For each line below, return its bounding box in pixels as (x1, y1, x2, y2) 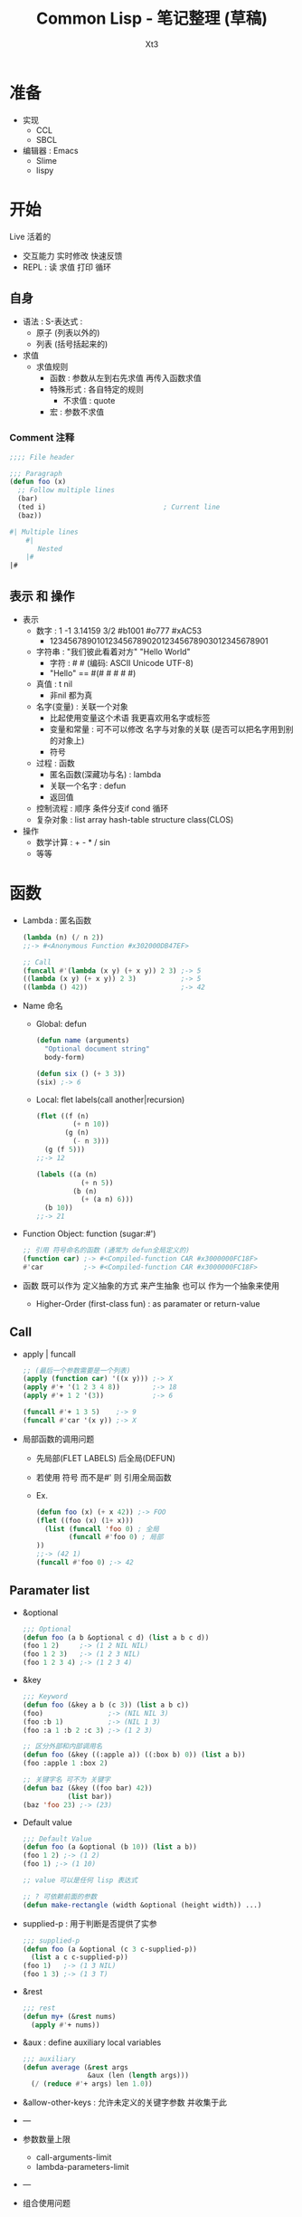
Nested (37, 544, 63, 553)
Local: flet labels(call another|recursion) (35, 1094, 185, 1105)
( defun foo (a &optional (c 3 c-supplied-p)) (22, 1945, 197, 1954)
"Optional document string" (43, 1044, 151, 1054)
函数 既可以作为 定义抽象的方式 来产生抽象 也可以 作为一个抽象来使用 (22, 1280, 280, 1290)
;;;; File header (9, 452, 75, 461)
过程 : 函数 (35, 757, 75, 769)
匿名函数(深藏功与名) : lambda (49, 769, 162, 780)
